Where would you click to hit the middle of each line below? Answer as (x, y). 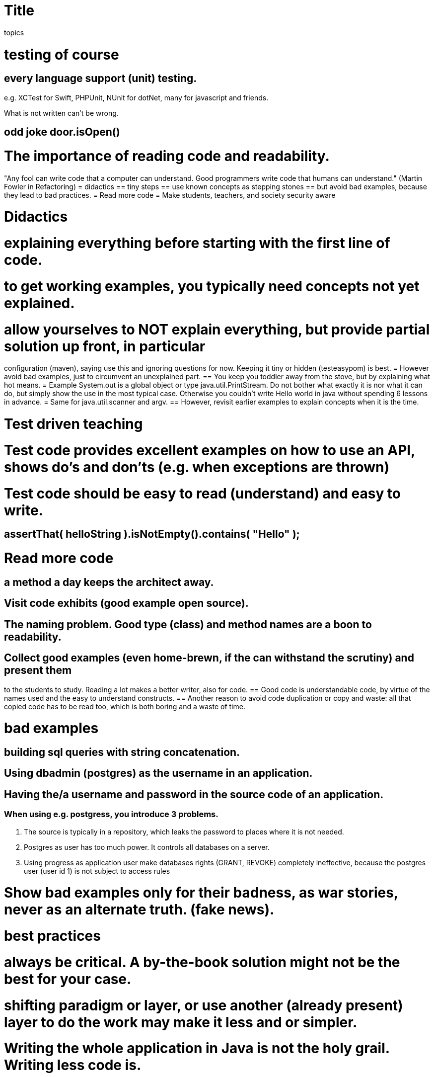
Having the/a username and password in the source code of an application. (194, 794)
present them (38, 670)
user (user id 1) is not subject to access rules (97, 871)
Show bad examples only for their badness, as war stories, (201, 893)
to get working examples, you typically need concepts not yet (212, 286)
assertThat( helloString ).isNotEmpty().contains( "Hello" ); (152, 534)
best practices (52, 936)
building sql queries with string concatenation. (122, 752)
